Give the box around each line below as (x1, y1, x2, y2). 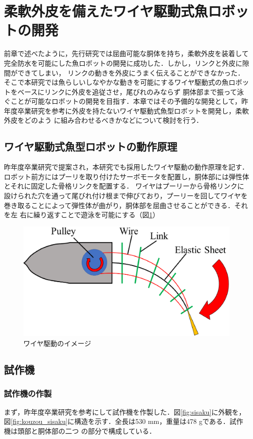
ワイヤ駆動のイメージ (23, 338, 91, 348)
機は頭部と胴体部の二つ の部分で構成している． (4, 425, 156, 436)
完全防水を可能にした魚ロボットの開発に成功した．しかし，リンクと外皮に (4, 57, 242, 68)
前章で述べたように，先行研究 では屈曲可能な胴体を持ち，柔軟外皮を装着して (4, 48, 249, 58)
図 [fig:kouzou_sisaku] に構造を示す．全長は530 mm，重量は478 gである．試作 (4, 416, 243, 426)
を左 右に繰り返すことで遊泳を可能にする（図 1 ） (4, 210, 160, 220)
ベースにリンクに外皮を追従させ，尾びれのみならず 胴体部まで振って (17, 86, 237, 96)
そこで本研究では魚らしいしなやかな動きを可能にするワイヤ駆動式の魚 (4, 77, 229, 87)
